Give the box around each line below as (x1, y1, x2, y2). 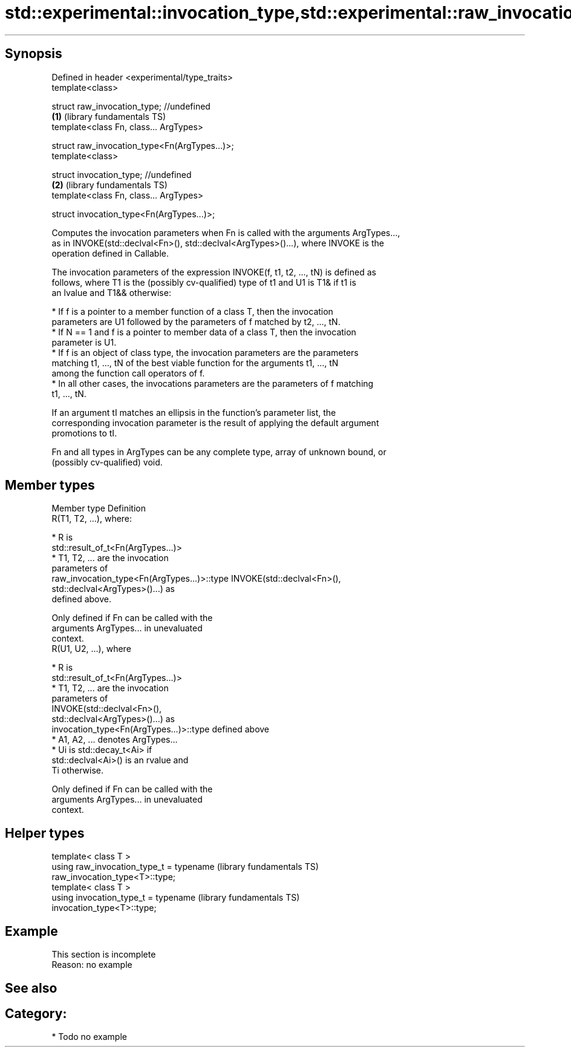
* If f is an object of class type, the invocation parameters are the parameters (51, 347, 359, 358)
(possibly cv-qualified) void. (51, 456, 163, 467)
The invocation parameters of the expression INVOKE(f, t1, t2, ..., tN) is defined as (51, 266, 376, 277)
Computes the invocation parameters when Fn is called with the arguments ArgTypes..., (51, 227, 400, 238)
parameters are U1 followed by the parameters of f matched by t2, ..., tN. (51, 316, 341, 327)
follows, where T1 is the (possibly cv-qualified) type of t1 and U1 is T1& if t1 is (51, 277, 356, 288)
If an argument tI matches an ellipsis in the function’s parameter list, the (51, 407, 336, 418)
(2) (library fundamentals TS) (51, 179, 168, 190)
